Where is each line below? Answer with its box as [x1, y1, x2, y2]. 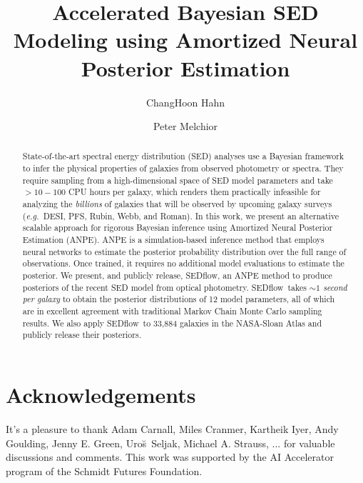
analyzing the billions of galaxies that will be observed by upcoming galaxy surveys [22, 198, 332, 210]
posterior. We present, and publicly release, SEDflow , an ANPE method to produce [22, 269, 332, 282]
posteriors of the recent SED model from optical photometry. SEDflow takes [22, 281, 307, 293]
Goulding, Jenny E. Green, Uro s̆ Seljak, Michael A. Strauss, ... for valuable [6, 435, 335, 450]
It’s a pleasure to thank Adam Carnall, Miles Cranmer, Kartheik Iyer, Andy [6, 421, 339, 436]
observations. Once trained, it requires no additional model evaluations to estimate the [22, 257, 344, 269]
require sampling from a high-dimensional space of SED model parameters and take [22, 174, 333, 186]
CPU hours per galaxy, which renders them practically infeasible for [68, 186, 321, 198]
